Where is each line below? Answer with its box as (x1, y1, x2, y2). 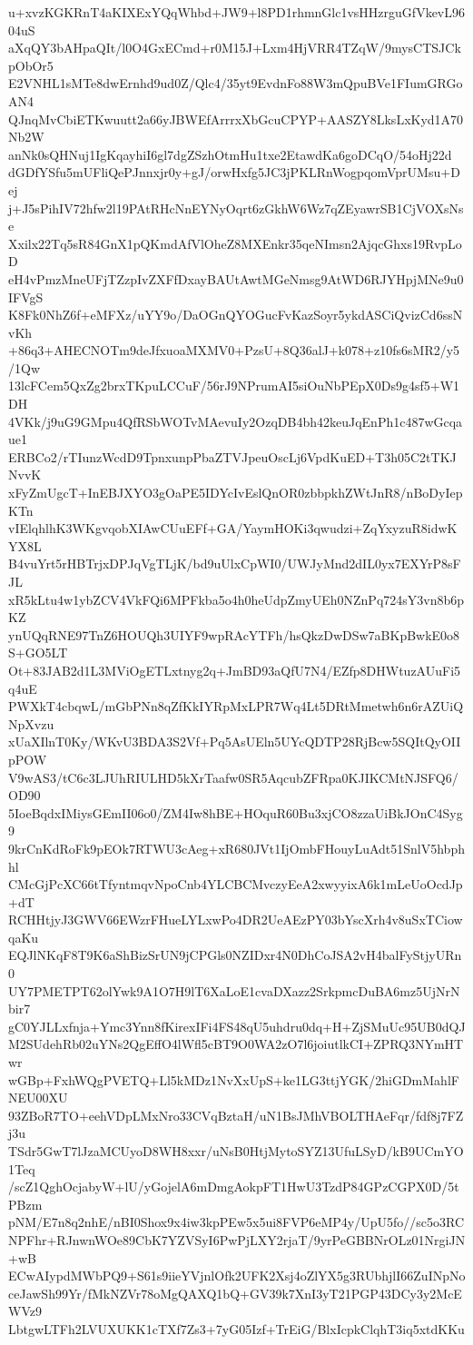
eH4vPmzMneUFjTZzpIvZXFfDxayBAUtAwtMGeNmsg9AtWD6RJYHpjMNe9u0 (8, 269, 464, 288)
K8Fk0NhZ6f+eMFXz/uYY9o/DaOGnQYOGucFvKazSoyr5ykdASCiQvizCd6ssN (8, 305, 463, 324)
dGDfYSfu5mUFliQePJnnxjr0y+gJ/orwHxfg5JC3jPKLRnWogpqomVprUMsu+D (8, 163, 460, 182)
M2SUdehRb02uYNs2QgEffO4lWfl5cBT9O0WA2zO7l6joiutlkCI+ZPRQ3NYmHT (8, 1034, 464, 1053)
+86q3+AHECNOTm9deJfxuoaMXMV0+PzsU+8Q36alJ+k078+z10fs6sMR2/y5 (8, 341, 460, 360)
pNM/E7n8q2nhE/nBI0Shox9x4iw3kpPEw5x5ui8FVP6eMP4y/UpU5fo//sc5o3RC (8, 1212, 465, 1231)
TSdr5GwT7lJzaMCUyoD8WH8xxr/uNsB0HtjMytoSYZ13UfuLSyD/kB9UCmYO (8, 1142, 464, 1160)
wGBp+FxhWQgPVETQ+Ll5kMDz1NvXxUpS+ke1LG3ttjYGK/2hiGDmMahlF (8, 1070, 459, 1089)
